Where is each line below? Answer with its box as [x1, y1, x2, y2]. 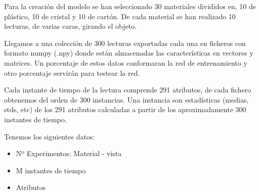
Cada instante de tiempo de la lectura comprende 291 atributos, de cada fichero [4, 84, 251, 95]
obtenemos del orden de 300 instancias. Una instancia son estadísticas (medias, [4, 94, 249, 105]
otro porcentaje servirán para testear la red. [4, 67, 140, 78]
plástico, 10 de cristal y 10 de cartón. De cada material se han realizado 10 [4, 11, 236, 21]
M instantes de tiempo [16, 165, 86, 175]
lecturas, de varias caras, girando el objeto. [4, 21, 137, 31]
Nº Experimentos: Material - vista [16, 148, 122, 159]
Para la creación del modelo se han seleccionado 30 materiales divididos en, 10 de [4, 1, 256, 11]
